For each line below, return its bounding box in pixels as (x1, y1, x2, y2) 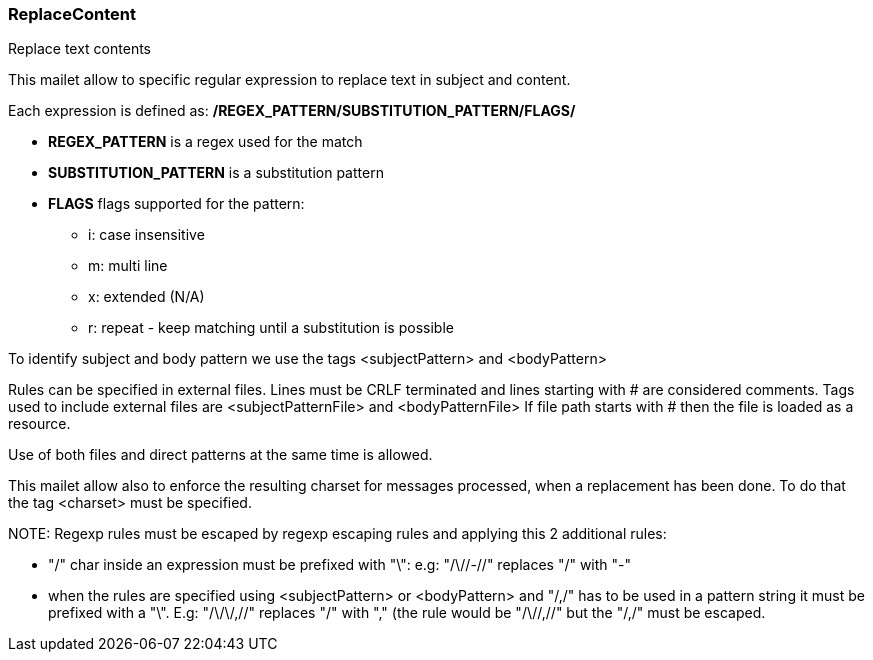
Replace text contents (8, 40, 151, 58)
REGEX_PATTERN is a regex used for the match (48, 133, 363, 151)
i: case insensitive (88, 226, 205, 244)
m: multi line (88, 257, 168, 275)
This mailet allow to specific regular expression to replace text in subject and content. (8, 71, 571, 89)
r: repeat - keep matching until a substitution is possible (88, 319, 454, 337)
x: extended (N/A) (88, 288, 205, 306)
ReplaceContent (8, 4, 136, 24)
